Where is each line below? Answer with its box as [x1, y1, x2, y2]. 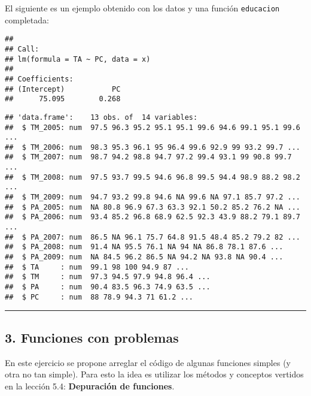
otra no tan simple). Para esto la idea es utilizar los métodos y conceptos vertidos [5, 368, 304, 380]
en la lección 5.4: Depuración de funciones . [5, 379, 175, 392]
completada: [5, 13, 49, 26]
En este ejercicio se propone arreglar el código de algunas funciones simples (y [5, 356, 291, 368]
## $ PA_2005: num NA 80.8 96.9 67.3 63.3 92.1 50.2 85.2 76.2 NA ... [5, 202, 300, 211]
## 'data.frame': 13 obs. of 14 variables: [5, 113, 198, 122]
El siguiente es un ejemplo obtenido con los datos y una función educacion [5, 2, 280, 14]
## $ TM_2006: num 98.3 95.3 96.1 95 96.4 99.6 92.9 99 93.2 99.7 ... [5, 143, 300, 152]
